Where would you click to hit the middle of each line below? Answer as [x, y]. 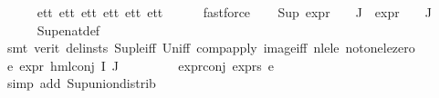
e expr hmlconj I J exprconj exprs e [141, 65]
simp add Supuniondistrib [81, 83]
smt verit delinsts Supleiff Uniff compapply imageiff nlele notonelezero [211, 48]
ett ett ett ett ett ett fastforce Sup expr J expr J [234, 12]
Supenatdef [68, 29]
